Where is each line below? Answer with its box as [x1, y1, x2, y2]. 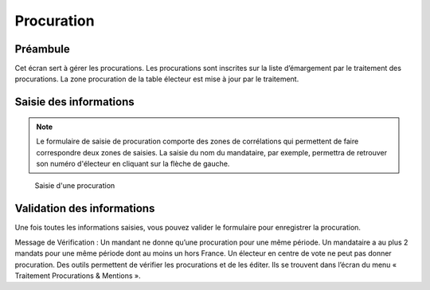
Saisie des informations [14, 96, 135, 109]
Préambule [14, 42, 71, 56]
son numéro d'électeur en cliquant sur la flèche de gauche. [36, 159, 230, 169]
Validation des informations [14, 202, 155, 215]
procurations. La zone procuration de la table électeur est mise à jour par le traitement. [14, 74, 299, 84]
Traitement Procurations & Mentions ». [14, 271, 141, 280]
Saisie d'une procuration [34, 181, 115, 190]
